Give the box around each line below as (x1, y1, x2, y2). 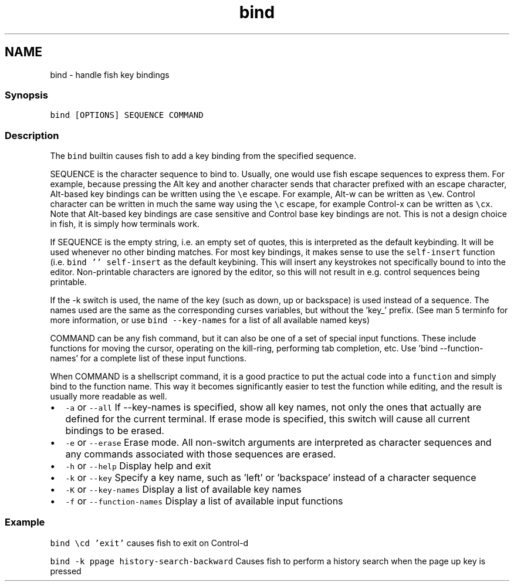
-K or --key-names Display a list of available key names (65, 483, 302, 496)
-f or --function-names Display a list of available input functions (65, 495, 343, 507)
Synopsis (5, 89, 48, 101)
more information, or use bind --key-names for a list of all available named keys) (50, 315, 370, 326)
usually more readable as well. (50, 391, 167, 402)
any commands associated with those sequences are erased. (65, 448, 336, 460)
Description (5, 129, 59, 141)
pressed (50, 565, 82, 576)
